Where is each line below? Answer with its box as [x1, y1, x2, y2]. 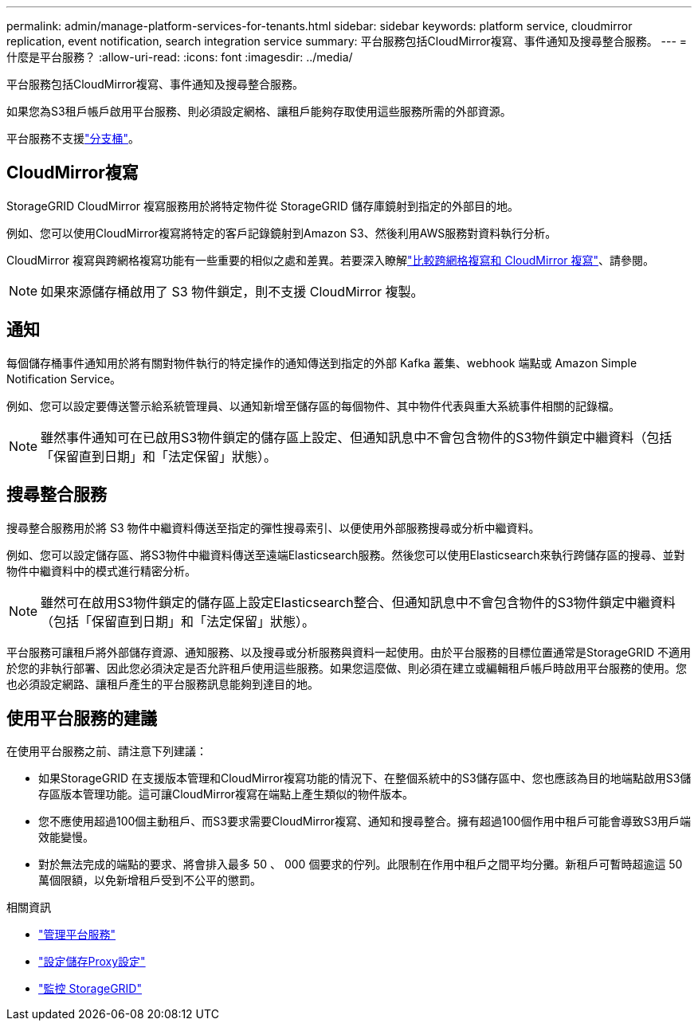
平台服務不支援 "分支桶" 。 [6, 131, 140, 145]
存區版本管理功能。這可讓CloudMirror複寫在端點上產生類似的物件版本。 [38, 787, 414, 802]
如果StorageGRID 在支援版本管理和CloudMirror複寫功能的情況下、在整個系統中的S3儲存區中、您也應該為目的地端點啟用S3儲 [38, 771, 692, 786]
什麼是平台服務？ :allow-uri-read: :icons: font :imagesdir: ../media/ [6, 50, 353, 64]
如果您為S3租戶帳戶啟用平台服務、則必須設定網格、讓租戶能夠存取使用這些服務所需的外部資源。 [6, 104, 512, 118]
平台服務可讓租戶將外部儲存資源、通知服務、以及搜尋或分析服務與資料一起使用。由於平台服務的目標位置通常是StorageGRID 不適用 [6, 645, 691, 659]
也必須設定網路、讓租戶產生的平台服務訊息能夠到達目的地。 [6, 676, 319, 691]
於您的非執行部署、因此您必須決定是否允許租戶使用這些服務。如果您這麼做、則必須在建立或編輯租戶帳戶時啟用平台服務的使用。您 [6, 660, 687, 675]
